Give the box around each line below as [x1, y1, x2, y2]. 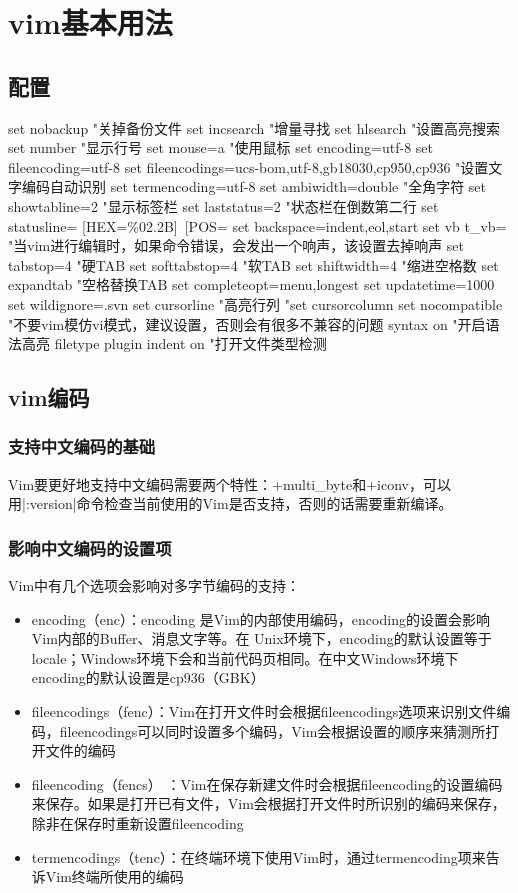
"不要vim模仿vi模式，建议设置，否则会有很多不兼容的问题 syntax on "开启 [8, 313, 486, 334]
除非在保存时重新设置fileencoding [31, 813, 244, 834]
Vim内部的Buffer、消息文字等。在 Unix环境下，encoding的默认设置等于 [31, 628, 492, 649]
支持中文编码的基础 [8, 434, 156, 459]
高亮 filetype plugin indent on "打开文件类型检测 [21, 333, 327, 354]
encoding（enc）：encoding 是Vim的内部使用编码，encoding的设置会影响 [31, 608, 490, 629]
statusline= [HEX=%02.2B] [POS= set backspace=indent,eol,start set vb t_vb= [8, 215, 507, 236]
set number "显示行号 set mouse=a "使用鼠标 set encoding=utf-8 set [8, 137, 434, 158]
